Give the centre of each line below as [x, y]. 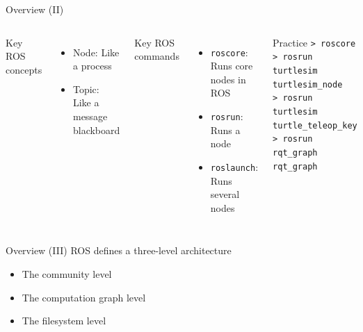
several [225, 194]
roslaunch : [234, 166]
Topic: [86, 89]
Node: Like [96, 52]
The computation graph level [84, 297]
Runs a [225, 130]
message [90, 116]
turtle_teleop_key [315, 125]
